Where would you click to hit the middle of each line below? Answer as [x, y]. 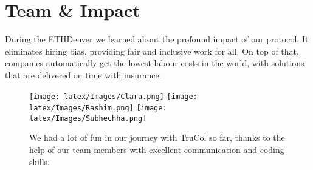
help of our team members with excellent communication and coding [157, 150]
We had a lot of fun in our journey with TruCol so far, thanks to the [157, 138]
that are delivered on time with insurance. [83, 74]
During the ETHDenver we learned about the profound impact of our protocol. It [157, 39]
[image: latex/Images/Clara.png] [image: [113, 96]
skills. [40, 161]
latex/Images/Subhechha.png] [88, 118]
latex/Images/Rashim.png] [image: [98, 108]
